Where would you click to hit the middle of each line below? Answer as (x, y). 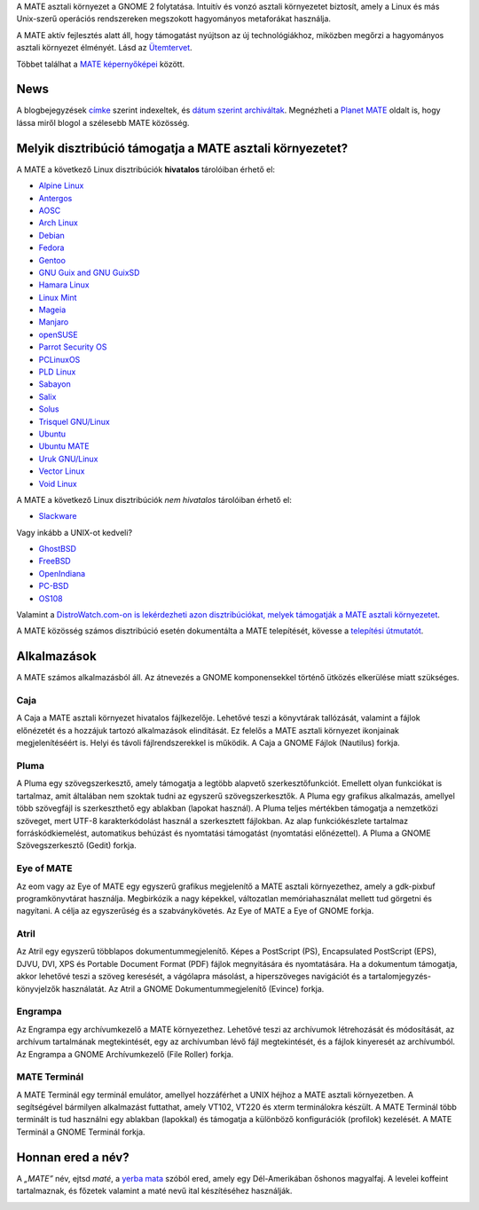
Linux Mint (58, 297)
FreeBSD (55, 561)
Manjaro (54, 322)
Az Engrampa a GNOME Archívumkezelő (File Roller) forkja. (125, 1054)
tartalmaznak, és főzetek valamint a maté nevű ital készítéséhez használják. (154, 1191)
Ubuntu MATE (64, 446)
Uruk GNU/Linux (68, 459)
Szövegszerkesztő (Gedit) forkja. (76, 845)
